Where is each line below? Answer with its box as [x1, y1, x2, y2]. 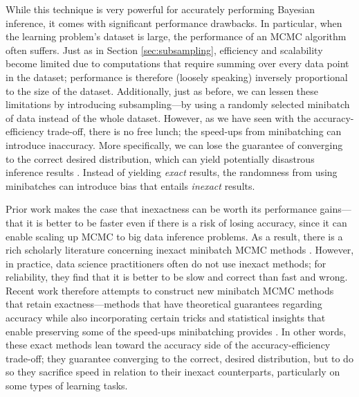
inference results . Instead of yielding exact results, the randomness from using [6, 165, 338, 179]
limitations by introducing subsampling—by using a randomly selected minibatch [6, 97, 350, 112]
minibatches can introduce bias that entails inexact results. [6, 178, 255, 193]
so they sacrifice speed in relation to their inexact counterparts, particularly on [6, 364, 340, 379]
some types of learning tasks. [6, 378, 128, 393]
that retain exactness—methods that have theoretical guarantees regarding [6, 297, 322, 311]
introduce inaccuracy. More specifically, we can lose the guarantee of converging [6, 137, 343, 152]
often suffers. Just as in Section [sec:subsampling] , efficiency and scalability [6, 42, 323, 57]
